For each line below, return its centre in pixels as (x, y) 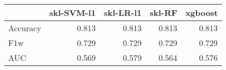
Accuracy (25, 28)
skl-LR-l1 (123, 13)
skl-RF (163, 13)
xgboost (201, 13)
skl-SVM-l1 (73, 13)
